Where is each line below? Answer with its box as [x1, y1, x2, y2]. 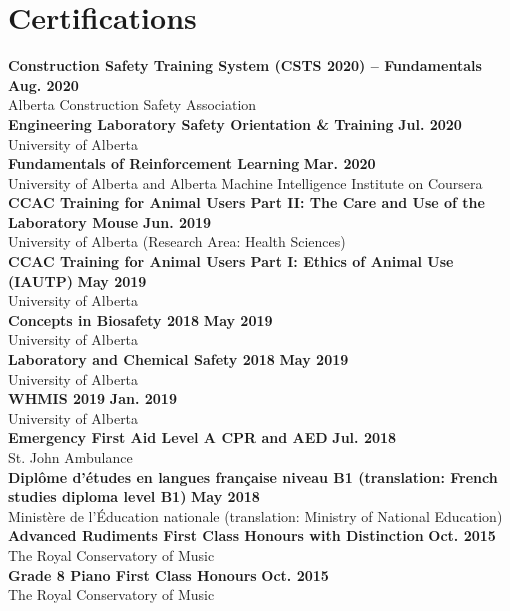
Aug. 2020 [8, 74, 79, 95]
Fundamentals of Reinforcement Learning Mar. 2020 [8, 153, 376, 174]
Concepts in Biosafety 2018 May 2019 [8, 309, 273, 330]
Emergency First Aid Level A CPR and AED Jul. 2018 [8, 427, 397, 448]
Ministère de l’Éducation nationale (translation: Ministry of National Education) [8, 505, 503, 526]
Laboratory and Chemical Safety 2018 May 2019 [8, 349, 349, 370]
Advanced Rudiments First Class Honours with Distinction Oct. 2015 [8, 525, 496, 546]
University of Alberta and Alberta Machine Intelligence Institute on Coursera [8, 172, 483, 193]
